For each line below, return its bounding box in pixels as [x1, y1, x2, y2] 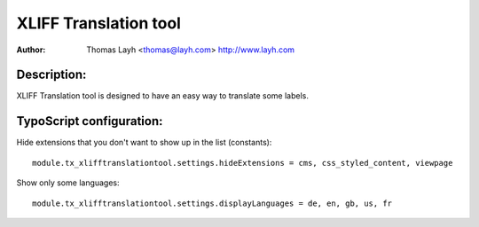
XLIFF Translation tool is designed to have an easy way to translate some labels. [16, 90, 310, 101]
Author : [16, 44, 46, 55]
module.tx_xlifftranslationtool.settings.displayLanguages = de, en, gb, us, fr [32, 198, 393, 208]
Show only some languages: [16, 177, 120, 188]
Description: [16, 67, 87, 82]
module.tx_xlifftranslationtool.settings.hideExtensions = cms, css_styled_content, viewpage [32, 158, 453, 168]
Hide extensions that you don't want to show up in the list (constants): [16, 137, 272, 148]
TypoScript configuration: [16, 113, 163, 129]
